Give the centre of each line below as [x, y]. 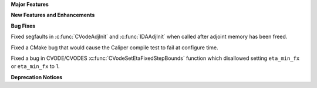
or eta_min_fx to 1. [35, 66]
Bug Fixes [23, 26]
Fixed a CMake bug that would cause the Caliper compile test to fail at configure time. [114, 48]
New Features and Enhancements [53, 15]
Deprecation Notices [37, 77]
